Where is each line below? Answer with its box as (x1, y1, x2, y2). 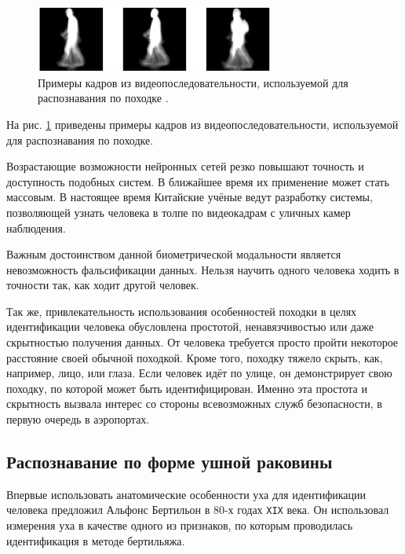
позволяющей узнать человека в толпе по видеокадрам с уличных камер (6, 204, 351, 220)
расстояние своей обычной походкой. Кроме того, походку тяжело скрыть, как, (6, 349, 383, 365)
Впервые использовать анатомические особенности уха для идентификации (6, 486, 366, 502)
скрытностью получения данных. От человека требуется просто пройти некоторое (6, 334, 399, 350)
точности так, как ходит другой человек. (6, 277, 199, 293)
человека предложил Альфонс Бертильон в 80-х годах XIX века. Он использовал (6, 501, 389, 518)
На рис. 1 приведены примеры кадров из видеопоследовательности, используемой (6, 116, 399, 132)
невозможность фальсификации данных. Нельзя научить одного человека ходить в (6, 261, 400, 277)
